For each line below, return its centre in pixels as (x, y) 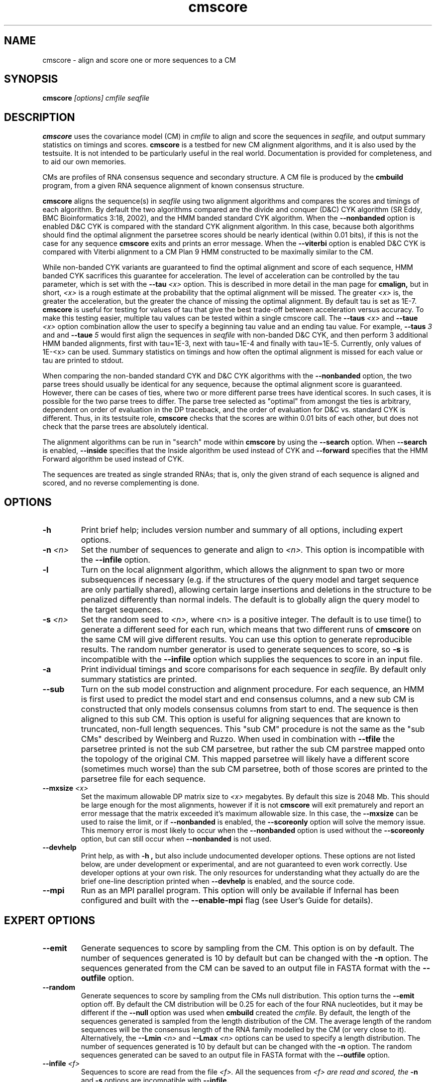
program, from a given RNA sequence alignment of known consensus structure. (173, 186)
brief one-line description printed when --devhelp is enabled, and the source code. (218, 881)
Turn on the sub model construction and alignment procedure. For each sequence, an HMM (253, 689)
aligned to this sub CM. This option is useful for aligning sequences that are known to (241, 719)
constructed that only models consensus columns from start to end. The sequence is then (250, 709)
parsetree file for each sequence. (143, 779)
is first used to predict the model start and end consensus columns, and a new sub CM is (248, 699)
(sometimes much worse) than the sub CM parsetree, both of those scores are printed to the (254, 769)
